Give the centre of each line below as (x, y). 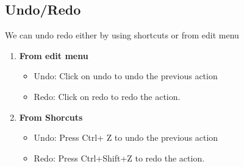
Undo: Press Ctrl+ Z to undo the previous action (126, 137)
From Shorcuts (51, 117)
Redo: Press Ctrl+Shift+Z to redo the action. (119, 158)
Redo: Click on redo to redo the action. (107, 96)
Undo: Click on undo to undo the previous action (126, 76)
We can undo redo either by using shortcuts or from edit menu (122, 35)
